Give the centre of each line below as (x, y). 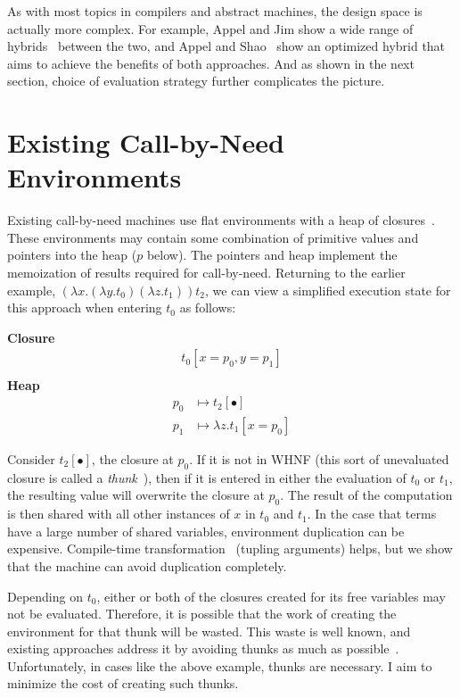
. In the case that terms (372, 514)
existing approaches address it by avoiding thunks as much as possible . (203, 648)
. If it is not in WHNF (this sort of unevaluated (319, 458)
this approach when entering (85, 307)
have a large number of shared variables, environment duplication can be (206, 531)
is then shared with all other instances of (119, 514)
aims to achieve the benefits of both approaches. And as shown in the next (211, 63)
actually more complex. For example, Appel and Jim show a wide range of (210, 28)
